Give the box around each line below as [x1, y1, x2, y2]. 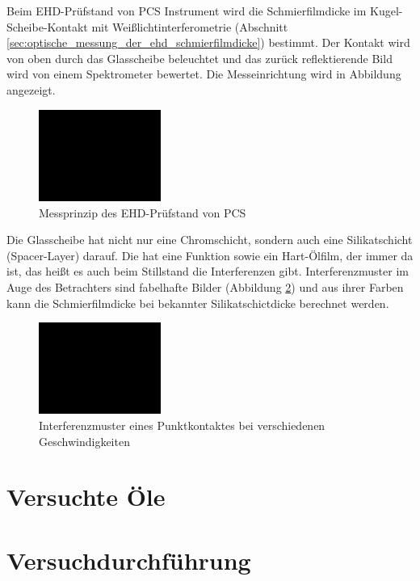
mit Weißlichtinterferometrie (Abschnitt [91, 18, 288, 35]
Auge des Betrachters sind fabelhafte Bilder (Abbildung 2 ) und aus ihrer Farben [6, 278, 404, 295]
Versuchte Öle [6, 480, 166, 513]
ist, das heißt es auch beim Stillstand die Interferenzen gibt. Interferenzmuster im [6, 263, 409, 280]
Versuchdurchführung [6, 543, 251, 576]
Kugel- [370, 2, 403, 19]
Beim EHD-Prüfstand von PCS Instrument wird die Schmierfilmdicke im [6, 2, 367, 19]
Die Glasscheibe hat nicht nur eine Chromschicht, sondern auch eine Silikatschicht [6, 231, 413, 248]
